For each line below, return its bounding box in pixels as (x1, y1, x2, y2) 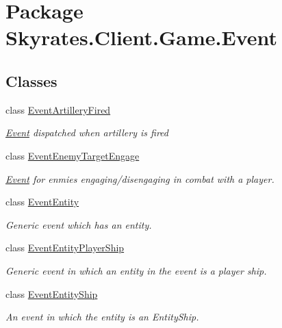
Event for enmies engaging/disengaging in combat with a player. (5, 171, 274, 186)
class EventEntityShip (5, 286, 98, 301)
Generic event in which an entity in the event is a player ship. (5, 263, 267, 277)
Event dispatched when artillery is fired (5, 125, 168, 140)
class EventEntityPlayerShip (5, 240, 125, 255)
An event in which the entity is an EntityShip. (5, 310, 199, 324)
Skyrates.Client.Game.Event (5, 23, 278, 51)
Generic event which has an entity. (5, 217, 152, 231)
